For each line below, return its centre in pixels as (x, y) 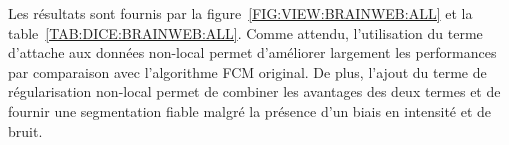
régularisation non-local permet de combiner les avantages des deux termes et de (254, 91)
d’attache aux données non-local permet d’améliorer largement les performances (252, 52)
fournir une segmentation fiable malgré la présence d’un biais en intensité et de (250, 110)
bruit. (25, 130)
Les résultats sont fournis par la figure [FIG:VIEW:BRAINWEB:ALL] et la (240, 13)
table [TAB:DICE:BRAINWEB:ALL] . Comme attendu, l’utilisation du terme (245, 32)
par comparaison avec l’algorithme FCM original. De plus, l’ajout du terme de (247, 71)
